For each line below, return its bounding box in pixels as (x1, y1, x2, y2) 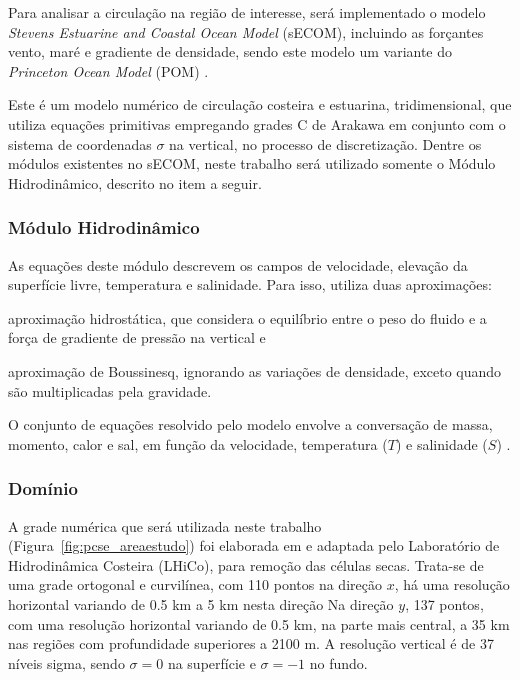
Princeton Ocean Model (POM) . (8, 60, 209, 81)
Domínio (8, 476, 78, 501)
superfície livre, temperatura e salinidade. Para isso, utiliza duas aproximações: (8, 274, 492, 295)
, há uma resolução (394, 574, 510, 595)
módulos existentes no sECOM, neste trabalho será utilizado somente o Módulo (8, 153, 496, 174)
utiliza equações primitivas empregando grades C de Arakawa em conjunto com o (8, 113, 506, 134)
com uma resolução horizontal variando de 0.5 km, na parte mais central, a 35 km (8, 613, 510, 634)
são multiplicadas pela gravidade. (8, 380, 212, 401)
